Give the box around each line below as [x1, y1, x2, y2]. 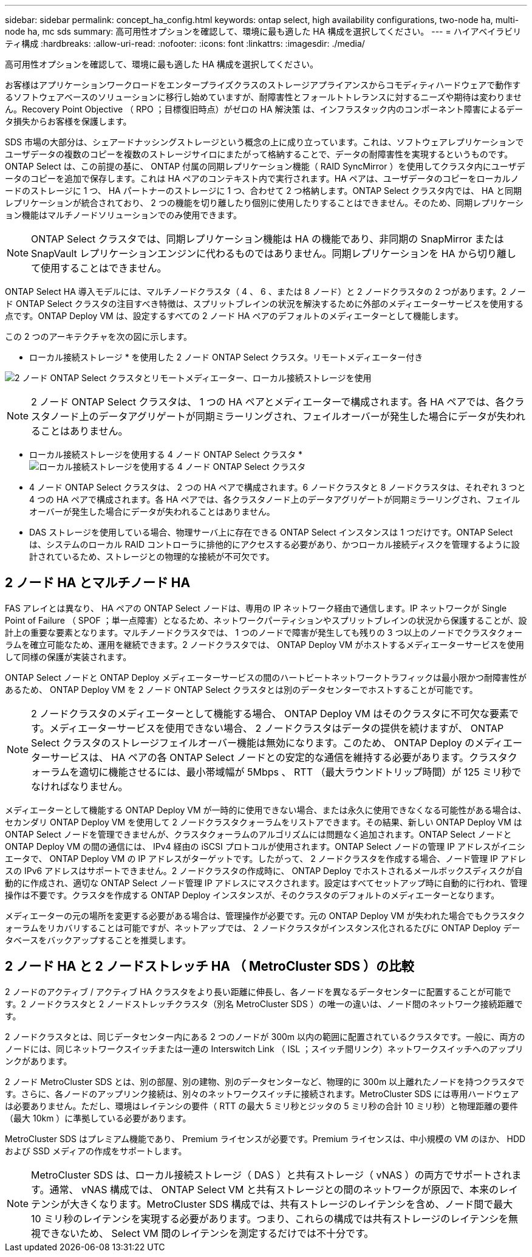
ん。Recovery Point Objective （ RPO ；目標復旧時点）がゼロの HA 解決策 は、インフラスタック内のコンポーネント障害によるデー [5, 104, 523, 114]
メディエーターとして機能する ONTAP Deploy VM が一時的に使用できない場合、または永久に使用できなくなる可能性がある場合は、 [5, 804, 527, 815]
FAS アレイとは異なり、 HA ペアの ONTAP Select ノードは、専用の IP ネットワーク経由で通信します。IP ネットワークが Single [5, 602, 507, 613]
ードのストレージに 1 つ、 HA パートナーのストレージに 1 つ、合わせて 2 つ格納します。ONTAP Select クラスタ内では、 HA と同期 [5, 185, 522, 196]
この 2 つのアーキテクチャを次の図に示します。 [5, 331, 193, 342]
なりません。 [70, 780, 128, 793]
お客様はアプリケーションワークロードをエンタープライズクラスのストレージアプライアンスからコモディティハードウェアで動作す [5, 80, 521, 90]
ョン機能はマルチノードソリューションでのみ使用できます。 [5, 210, 242, 220]
